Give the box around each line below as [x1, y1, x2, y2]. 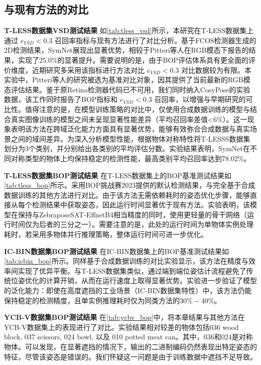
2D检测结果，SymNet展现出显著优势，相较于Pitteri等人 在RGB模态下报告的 [4, 45, 249, 55]
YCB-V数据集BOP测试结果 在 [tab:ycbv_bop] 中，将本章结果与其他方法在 [4, 312, 245, 322]
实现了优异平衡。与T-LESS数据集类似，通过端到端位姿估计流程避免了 [18, 265, 246, 276]
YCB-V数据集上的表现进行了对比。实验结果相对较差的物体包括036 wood [4, 321, 239, 332]
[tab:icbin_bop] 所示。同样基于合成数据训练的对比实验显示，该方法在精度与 [4, 256, 248, 266]
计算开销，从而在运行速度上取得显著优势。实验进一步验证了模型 [46, 275, 257, 286]
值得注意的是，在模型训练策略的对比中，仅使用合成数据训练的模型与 [25, 103, 250, 114]
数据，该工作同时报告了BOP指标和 [4, 94, 118, 104]
